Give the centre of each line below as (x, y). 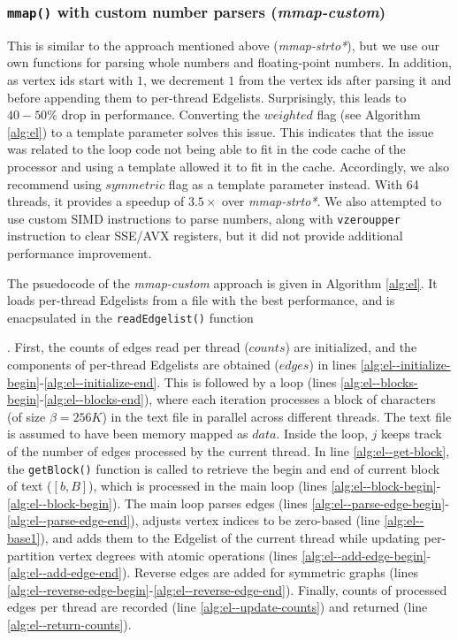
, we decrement (183, 79)
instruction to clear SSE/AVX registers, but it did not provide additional (205, 236)
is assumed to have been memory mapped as (128, 434)
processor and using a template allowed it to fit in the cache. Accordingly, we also (229, 166)
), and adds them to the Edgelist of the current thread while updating (230, 537)
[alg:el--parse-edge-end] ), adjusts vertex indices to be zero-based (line (194, 520)
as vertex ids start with (70, 79)
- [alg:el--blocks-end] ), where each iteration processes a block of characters (237, 399)
